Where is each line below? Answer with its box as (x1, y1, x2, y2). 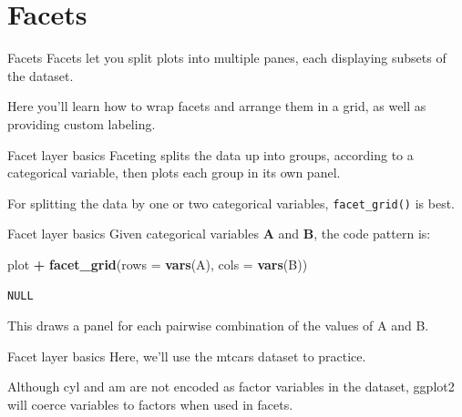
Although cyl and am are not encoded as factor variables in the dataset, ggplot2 (7, 377, 455, 396)
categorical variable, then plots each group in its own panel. (7, 163, 341, 182)
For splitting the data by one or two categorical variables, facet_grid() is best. (7, 193, 456, 212)
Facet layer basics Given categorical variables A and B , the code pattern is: (7, 224, 431, 243)
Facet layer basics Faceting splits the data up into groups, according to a (7, 145, 414, 164)
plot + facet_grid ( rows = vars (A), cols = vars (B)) (7, 254, 308, 273)
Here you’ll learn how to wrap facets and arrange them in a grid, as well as (7, 97, 426, 116)
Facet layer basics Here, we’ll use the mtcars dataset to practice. (7, 346, 366, 365)
